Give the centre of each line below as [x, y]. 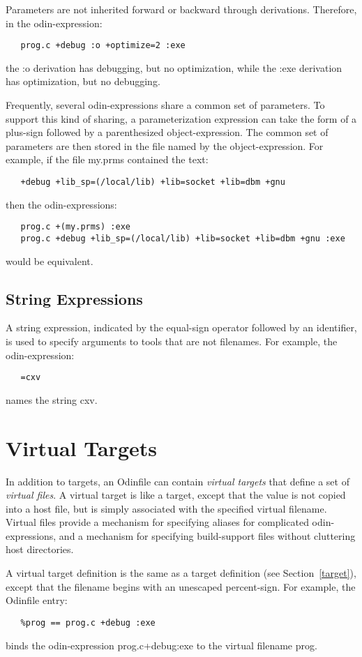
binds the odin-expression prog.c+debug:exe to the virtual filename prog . [161, 645]
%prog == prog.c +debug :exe [88, 622]
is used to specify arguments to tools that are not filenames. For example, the [172, 341]
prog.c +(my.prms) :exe [75, 227]
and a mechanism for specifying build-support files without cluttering [207, 535]
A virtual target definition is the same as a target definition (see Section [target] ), [181, 573]
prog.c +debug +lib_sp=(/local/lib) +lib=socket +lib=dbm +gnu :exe [183, 238]
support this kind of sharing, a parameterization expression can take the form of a [181, 118]
